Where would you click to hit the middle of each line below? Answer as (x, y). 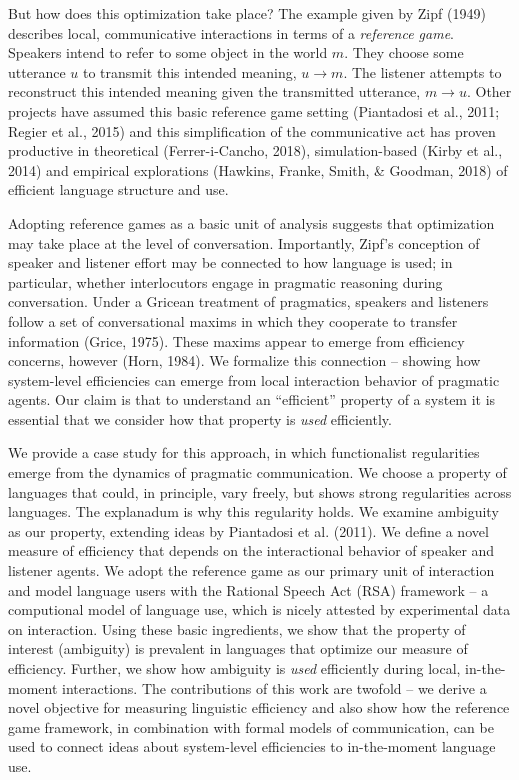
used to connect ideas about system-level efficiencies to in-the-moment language (252, 746)
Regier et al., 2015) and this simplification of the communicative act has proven (252, 130)
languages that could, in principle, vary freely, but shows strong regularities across (260, 491)
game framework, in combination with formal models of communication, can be (251, 726)
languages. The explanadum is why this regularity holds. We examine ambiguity (253, 511)
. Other (489, 91)
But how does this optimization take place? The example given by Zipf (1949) (247, 13)
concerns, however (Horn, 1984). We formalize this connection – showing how (244, 360)
